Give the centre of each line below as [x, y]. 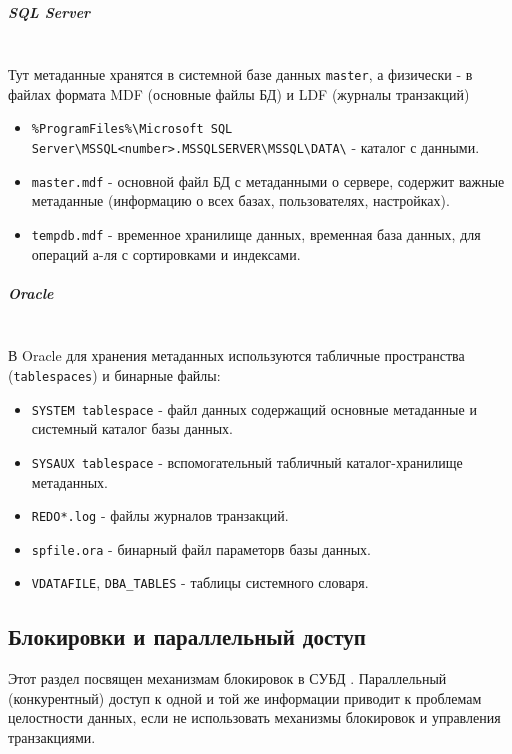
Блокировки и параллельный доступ [187, 636]
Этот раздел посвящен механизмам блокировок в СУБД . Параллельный [227, 678]
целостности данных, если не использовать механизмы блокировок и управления [254, 717]
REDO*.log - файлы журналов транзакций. [160, 515]
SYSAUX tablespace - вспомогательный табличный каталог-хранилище [247, 461]
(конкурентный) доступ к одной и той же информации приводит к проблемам [245, 697]
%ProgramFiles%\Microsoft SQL [132, 129]
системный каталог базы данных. [132, 428]
